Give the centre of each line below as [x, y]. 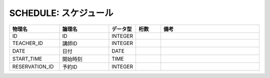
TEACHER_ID [28, 43]
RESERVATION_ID [33, 66]
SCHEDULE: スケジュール [61, 13]
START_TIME [27, 58]
